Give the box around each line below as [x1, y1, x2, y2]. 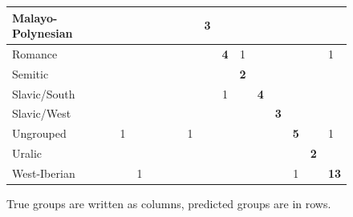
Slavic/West [12, 105, 71, 122]
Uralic [12, 145, 42, 162]
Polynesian [12, 25, 73, 42]
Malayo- [12, 9, 58, 26]
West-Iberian [12, 165, 75, 181]
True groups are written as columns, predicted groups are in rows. [6, 195, 331, 212]
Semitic [12, 65, 49, 82]
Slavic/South [12, 85, 75, 102]
